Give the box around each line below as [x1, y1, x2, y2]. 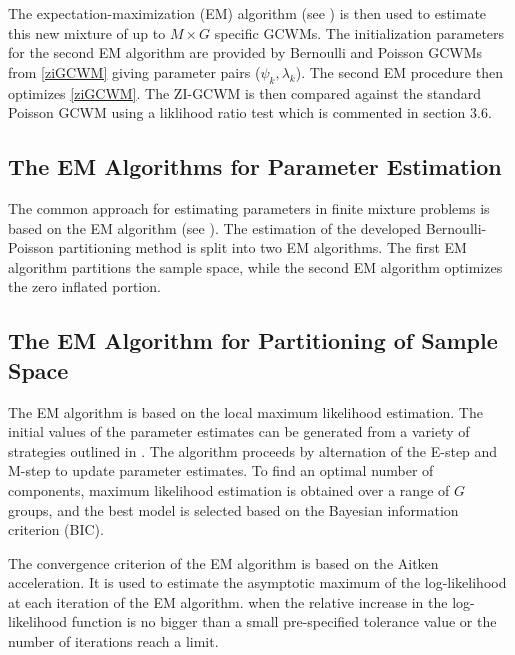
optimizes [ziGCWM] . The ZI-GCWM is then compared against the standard [8, 82, 482, 103]
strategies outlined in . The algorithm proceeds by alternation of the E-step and [8, 440, 498, 461]
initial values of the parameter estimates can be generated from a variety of [8, 421, 470, 442]
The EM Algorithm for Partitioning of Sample [8, 325, 498, 356]
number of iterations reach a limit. [8, 631, 219, 652]
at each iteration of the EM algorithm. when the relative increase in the [8, 591, 448, 612]
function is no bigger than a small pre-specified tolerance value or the [71, 611, 497, 632]
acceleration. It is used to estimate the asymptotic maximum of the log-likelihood [8, 572, 507, 593]
